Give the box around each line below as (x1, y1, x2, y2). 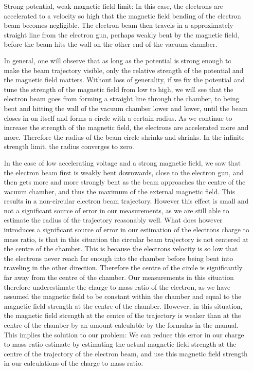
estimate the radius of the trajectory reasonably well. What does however (4, 215, 223, 225)
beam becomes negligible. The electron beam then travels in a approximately (4, 20, 234, 30)
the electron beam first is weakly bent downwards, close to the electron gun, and (4, 167, 244, 177)
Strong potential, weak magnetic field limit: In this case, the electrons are (4, 1, 223, 11)
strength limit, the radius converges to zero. (4, 141, 134, 151)
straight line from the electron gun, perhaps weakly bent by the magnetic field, (4, 29, 239, 39)
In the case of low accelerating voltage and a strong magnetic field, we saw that (4, 157, 241, 167)
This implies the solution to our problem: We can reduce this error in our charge (4, 329, 244, 339)
